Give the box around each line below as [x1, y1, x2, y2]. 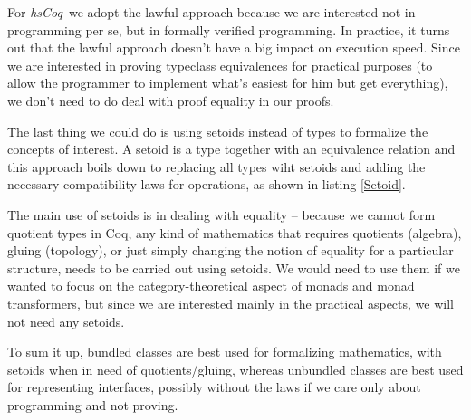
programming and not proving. [7, 395, 178, 414]
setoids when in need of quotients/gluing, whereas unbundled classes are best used [7, 359, 464, 378]
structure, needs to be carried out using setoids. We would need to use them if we [7, 258, 460, 277]
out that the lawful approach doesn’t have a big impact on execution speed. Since [7, 38, 460, 57]
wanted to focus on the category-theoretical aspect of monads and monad [7, 276, 415, 295]
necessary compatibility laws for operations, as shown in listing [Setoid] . [7, 175, 406, 194]
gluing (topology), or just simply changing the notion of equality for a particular [7, 241, 454, 260]
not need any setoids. [7, 311, 125, 330]
